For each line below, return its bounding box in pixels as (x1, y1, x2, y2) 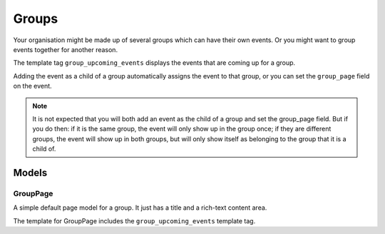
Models (13, 166, 48, 178)
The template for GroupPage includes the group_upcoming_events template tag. (13, 216, 256, 225)
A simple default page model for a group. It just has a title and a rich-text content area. (13, 203, 267, 212)
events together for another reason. (13, 45, 118, 54)
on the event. (13, 82, 53, 91)
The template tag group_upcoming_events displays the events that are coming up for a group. (13, 58, 296, 67)
